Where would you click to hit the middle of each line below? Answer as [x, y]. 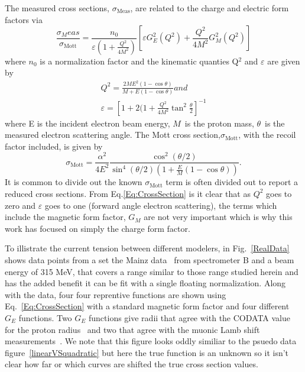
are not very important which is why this [218, 217]
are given [284, 61]
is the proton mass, [219, 123]
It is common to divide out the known [74, 182]
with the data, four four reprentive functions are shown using [116, 294]
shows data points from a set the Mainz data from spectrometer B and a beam [150, 259]
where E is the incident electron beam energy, [87, 123]
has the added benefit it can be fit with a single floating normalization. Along [145, 283]
